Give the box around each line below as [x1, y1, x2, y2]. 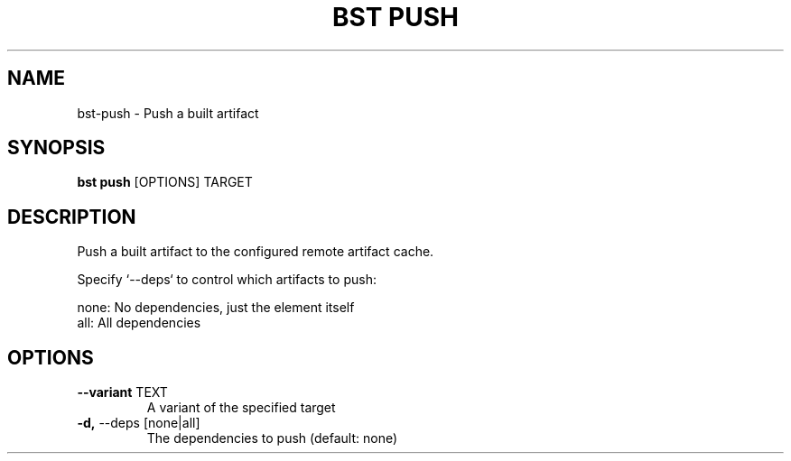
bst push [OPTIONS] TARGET [77, 174, 253, 190]
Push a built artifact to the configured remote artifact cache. [77, 244, 434, 260]
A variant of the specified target [146, 400, 336, 416]
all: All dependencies [77, 315, 201, 331]
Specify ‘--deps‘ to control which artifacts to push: [77, 272, 377, 288]
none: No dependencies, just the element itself [77, 300, 355, 316]
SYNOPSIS [7, 136, 106, 160]
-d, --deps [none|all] [77, 415, 200, 431]
